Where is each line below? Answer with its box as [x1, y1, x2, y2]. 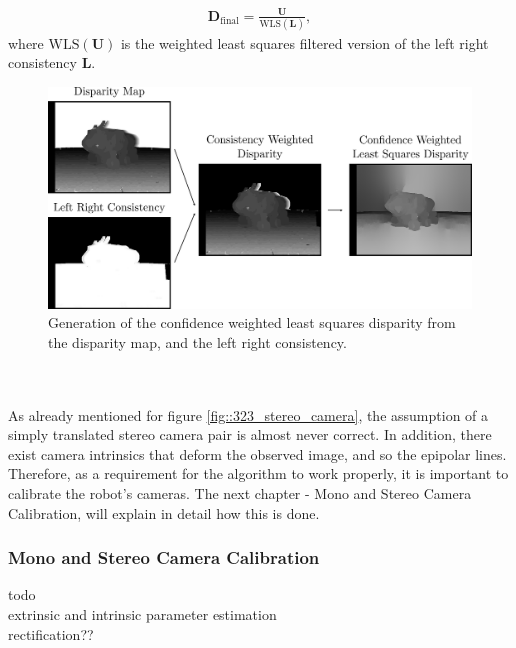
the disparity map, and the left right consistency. [48, 331, 347, 352]
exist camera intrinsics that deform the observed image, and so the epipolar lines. [8, 443, 507, 464]
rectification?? [8, 623, 94, 644]
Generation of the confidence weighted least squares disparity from [48, 312, 456, 333]
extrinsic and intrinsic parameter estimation [8, 603, 277, 624]
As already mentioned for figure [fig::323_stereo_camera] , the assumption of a [8, 404, 489, 425]
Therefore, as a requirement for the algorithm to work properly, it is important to [8, 463, 509, 484]
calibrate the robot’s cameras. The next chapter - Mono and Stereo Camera [8, 482, 472, 503]
